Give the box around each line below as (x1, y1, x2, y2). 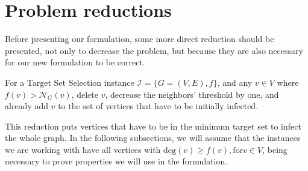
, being (262, 143, 288, 155)
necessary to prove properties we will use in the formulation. (5, 155, 228, 167)
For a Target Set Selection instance (5, 76, 134, 88)
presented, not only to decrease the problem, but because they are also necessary (5, 44, 303, 56)
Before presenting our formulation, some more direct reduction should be (5, 32, 274, 45)
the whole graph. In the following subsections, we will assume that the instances (5, 131, 301, 144)
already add (5, 100, 49, 112)
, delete (71, 88, 98, 100)
